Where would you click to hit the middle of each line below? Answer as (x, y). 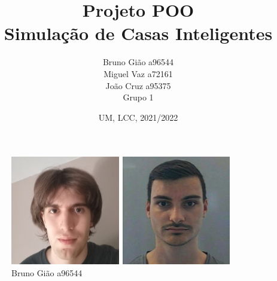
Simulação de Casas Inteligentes (138, 33)
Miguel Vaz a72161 (138, 73)
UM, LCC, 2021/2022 (138, 117)
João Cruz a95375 (138, 85)
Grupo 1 (138, 97)
